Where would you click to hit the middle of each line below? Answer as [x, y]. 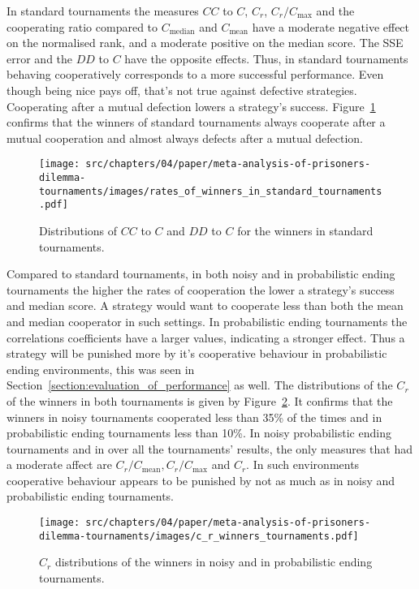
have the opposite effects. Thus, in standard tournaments [266, 58]
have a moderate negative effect [331, 26]
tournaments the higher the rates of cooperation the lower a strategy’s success [201, 289]
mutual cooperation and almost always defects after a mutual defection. [185, 138]
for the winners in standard [305, 230]
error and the [40, 58]
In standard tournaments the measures [103, 11]
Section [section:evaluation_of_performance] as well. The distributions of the [200, 385]
